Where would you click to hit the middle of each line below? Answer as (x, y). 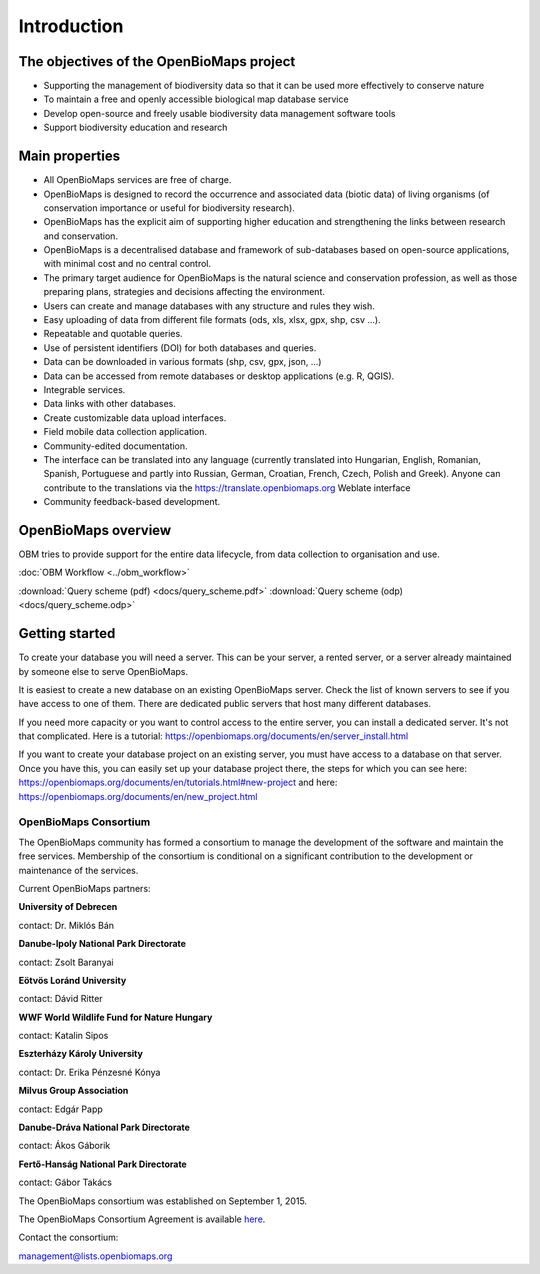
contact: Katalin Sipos (63, 1036)
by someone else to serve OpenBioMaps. (103, 671)
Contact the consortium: (68, 1237)
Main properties (69, 156)
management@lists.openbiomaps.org (95, 1256)
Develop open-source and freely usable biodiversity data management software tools (219, 113)
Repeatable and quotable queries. (113, 334)
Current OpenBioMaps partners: (84, 888)
